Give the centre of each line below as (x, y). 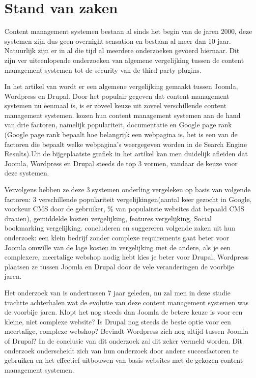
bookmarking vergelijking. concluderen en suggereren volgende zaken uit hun (120, 228)
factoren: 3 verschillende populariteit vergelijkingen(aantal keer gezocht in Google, (128, 199)
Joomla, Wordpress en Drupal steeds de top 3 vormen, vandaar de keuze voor (121, 163)
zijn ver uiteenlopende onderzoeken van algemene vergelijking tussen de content (124, 60)
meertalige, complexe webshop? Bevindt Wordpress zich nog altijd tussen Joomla (127, 331)
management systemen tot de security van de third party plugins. (103, 70)
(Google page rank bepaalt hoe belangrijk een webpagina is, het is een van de (121, 134)
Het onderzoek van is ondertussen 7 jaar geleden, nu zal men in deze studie (118, 292)
